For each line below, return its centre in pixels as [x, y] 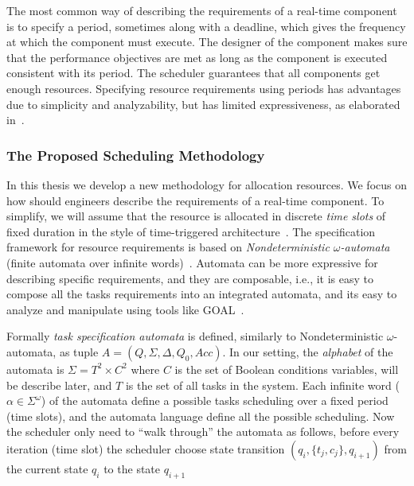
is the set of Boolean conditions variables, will [287, 369]
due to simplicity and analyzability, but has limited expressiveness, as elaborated [203, 104]
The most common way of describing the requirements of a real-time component [202, 10]
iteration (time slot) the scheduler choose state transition [146, 448]
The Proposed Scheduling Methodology [136, 155]
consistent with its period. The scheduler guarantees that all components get [193, 73]
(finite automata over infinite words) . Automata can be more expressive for [192, 262]
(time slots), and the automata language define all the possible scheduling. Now [201, 416]
